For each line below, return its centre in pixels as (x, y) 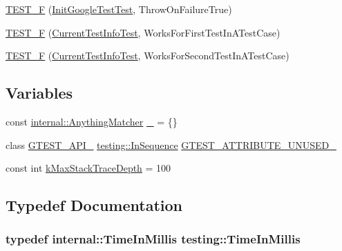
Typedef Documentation (94, 205)
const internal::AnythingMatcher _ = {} (92, 121)
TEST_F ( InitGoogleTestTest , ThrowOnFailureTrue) (119, 9)
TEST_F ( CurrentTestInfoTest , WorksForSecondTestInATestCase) (148, 56)
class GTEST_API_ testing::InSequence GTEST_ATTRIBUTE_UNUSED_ (171, 144)
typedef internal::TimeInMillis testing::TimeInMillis (153, 239)
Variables (39, 93)
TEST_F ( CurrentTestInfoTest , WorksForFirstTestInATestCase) (143, 32)
